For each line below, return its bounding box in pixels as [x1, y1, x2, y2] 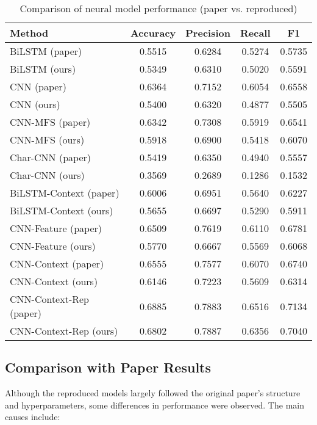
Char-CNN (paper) [10, 150, 91, 164]
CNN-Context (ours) [10, 274, 98, 288]
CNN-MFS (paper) [10, 115, 91, 129]
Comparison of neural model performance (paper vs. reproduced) [20, 1, 297, 15]
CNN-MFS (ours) [10, 133, 85, 147]
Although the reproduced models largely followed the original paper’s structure [5, 387, 301, 399]
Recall [240, 26, 271, 40]
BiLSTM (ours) [10, 62, 76, 76]
